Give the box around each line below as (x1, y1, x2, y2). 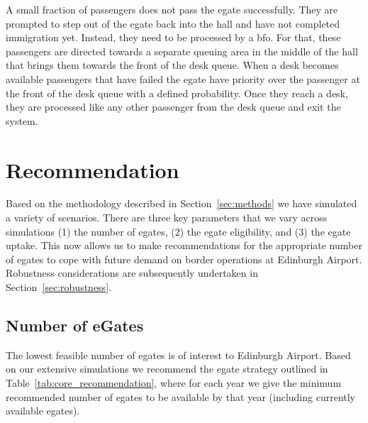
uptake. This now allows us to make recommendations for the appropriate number (6, 238, 362, 253)
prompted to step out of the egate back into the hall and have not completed (6, 16, 340, 31)
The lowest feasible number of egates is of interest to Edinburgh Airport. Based (6, 347, 351, 362)
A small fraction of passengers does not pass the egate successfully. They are (6, 2, 338, 16)
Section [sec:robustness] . (6, 280, 111, 295)
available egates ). (6, 403, 80, 418)
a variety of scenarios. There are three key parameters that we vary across (6, 210, 328, 225)
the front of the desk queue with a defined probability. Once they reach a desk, (6, 85, 348, 100)
